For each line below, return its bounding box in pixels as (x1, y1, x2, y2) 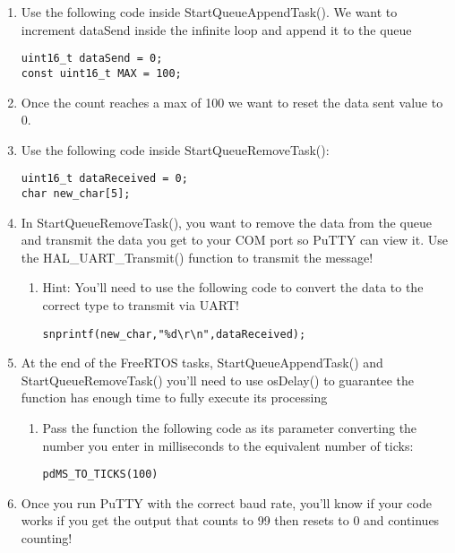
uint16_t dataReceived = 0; (21, 172, 188, 186)
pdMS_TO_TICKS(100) (42, 468, 159, 481)
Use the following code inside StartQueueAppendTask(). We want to (21, 3, 398, 21)
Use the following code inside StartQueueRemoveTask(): (21, 140, 330, 159)
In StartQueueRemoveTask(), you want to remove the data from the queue (21, 212, 432, 231)
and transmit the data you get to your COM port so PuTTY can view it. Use (21, 230, 448, 249)
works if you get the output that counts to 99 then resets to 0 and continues (21, 511, 440, 530)
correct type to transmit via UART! (42, 295, 239, 314)
